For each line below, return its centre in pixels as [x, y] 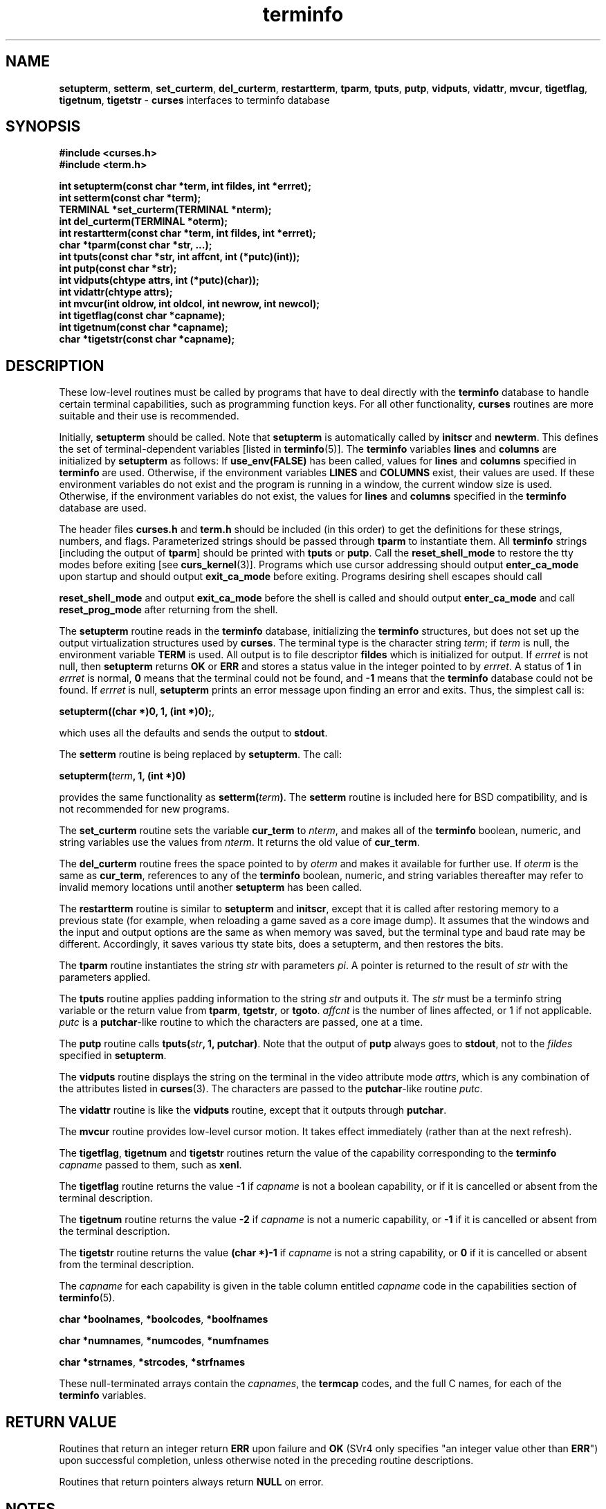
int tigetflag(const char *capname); [142, 316]
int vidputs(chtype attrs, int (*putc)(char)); [159, 280]
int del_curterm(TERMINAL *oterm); [144, 222]
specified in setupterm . [113, 1056]
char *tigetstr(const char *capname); [147, 339]
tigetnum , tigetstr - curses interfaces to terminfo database [194, 100]
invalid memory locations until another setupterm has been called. [211, 887]
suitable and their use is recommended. [149, 416]
